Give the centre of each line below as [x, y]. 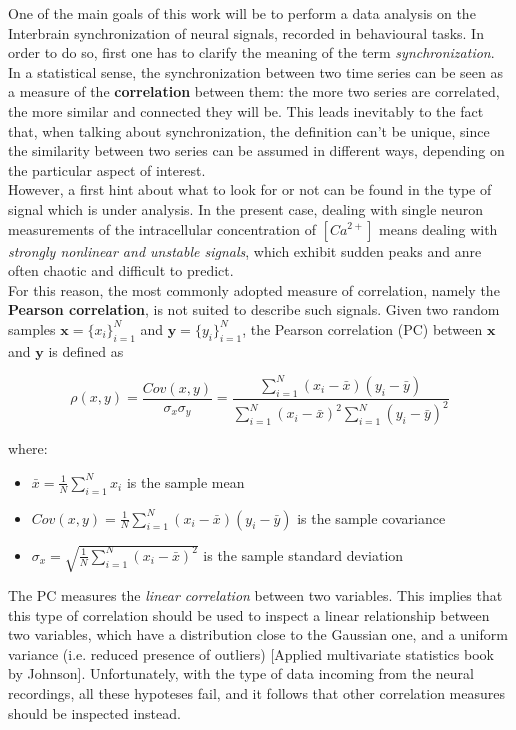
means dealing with [438, 228]
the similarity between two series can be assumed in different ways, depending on [256, 150]
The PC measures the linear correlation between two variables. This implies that [255, 595]
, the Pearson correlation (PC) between [362, 328]
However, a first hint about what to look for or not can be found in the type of [250, 189]
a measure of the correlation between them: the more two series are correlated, [254, 91]
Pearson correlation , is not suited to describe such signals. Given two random [254, 309]
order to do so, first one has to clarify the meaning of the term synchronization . [251, 52]
